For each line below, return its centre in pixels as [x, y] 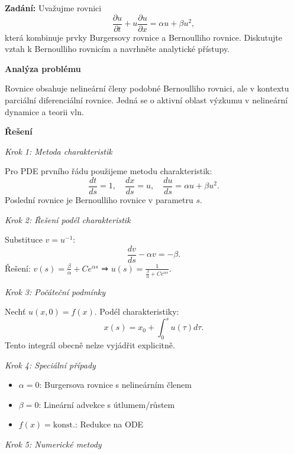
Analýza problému [43, 68]
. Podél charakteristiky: [137, 311]
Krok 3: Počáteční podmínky [55, 291]
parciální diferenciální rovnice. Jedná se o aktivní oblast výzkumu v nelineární [146, 100]
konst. [64, 425]
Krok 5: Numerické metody [53, 444]
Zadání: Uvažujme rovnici [53, 8]
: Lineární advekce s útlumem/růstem [107, 404]
